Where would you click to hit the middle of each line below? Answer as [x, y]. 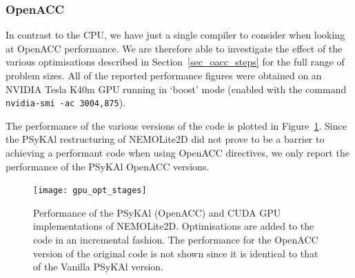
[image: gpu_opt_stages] [90, 191]
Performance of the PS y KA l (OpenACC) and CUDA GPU [157, 212]
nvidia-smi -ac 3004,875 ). [65, 102]
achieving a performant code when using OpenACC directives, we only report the [177, 153]
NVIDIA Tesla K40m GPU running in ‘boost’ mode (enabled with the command [176, 89]
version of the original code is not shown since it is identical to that [176, 253]
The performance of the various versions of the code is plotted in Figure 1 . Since [176, 125]
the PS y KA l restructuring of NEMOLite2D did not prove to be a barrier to [165, 139]
